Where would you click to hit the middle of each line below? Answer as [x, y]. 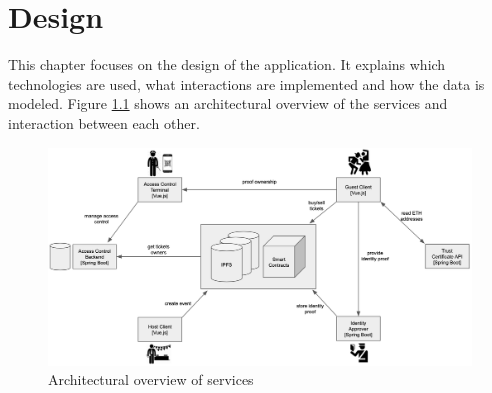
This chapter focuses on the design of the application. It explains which [227, 64]
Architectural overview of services [151, 379]
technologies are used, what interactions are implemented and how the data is [246, 83]
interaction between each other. [104, 122]
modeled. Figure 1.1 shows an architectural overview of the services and [228, 103]
